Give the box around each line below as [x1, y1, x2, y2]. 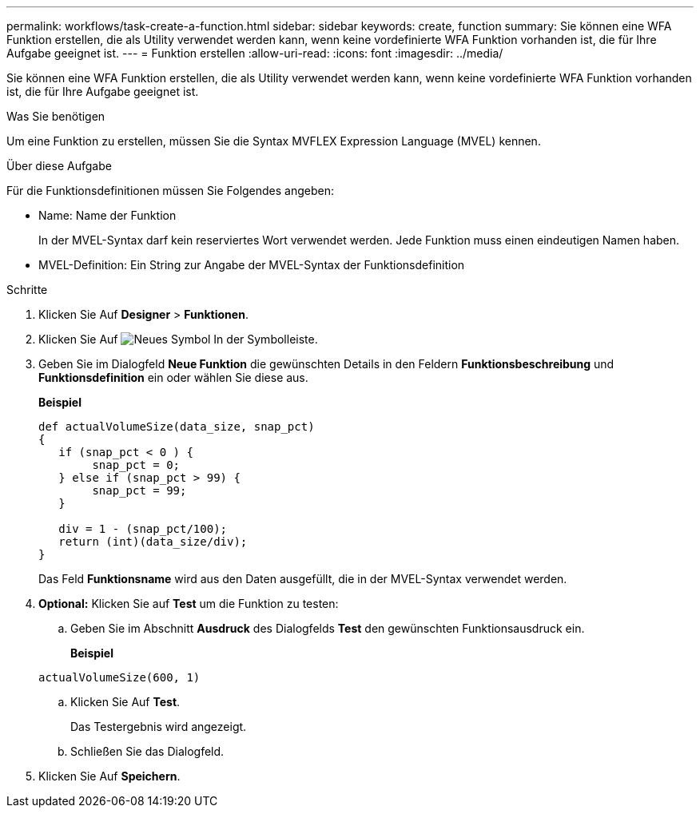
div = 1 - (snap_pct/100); [58, 522, 228, 535]
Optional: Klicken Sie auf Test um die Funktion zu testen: [38, 597, 339, 610]
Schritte [6, 283, 48, 296]
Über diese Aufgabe [6, 159, 112, 173]
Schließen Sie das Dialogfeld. [70, 745, 225, 758]
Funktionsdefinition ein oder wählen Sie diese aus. [38, 371, 308, 384]
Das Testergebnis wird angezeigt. [70, 720, 247, 733]
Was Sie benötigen [6, 109, 105, 123]
